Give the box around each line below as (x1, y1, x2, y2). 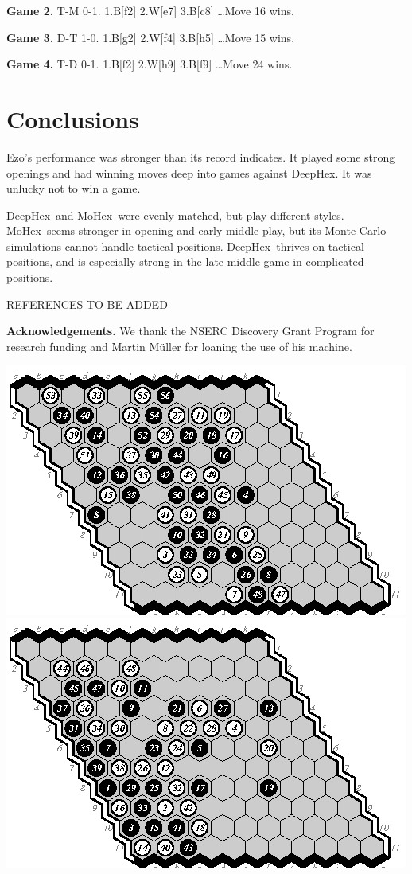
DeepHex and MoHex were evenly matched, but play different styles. (6, 206, 344, 223)
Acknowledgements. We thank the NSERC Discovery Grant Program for (6, 322, 375, 339)
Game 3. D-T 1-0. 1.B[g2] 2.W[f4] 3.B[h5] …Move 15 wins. (6, 29, 295, 45)
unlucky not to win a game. (6, 180, 141, 197)
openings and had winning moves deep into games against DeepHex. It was (6, 164, 372, 181)
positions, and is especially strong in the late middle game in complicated (6, 253, 364, 270)
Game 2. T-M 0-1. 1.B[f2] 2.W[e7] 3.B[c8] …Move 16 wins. (6, 2, 294, 18)
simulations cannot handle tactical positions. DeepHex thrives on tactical (6, 237, 364, 254)
